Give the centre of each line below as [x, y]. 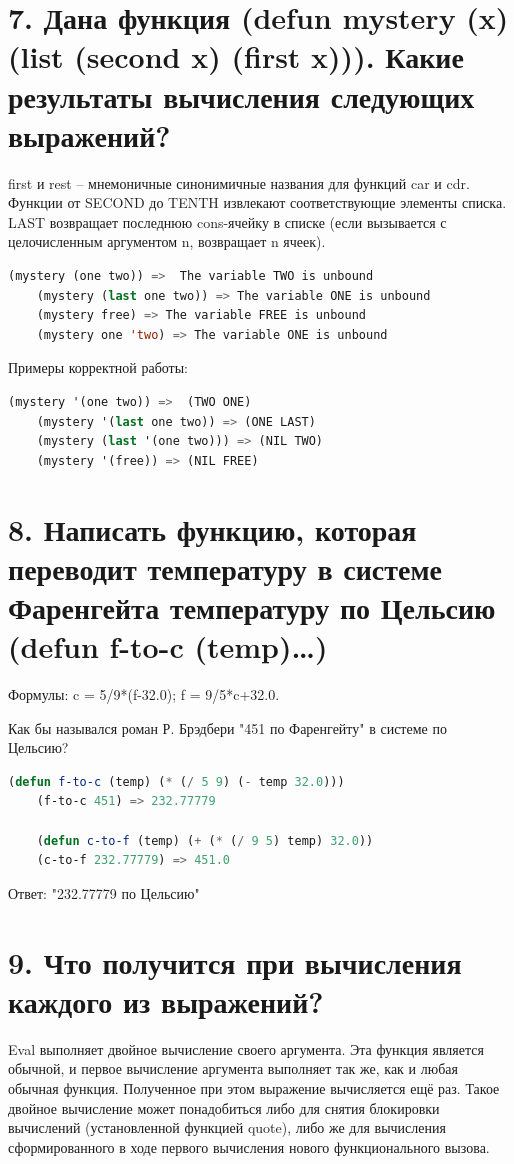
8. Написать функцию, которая [212, 528]
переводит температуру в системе [225, 567]
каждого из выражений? [166, 1000]
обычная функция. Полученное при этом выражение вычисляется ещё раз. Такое [254, 1087]
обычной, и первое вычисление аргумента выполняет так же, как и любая [233, 1068]
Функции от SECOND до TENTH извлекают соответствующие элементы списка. [257, 202]
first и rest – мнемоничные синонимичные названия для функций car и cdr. [239, 182]
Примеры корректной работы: [98, 367]
